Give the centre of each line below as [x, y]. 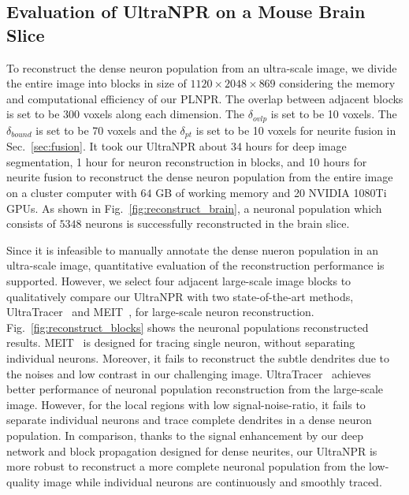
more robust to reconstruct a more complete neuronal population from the [186, 466]
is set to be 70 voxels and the [106, 130]
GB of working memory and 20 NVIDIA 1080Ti [271, 193]
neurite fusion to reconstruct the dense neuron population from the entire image [200, 177]
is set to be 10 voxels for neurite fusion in [296, 130]
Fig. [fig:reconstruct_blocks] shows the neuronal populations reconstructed [188, 327]
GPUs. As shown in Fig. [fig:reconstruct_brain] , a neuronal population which [194, 208]
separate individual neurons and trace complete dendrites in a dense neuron [189, 420]
